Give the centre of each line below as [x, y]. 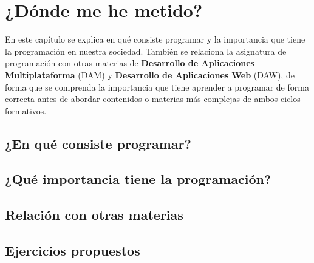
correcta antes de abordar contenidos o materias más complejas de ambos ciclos [153, 99]
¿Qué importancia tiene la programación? [138, 179]
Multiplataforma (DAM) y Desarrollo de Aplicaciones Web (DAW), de [150, 74]
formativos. [26, 110]
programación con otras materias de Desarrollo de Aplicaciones [130, 63]
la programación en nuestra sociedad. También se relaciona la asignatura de [146, 51]
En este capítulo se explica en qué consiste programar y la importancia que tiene [155, 39]
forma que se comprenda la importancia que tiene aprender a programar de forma [157, 87]
